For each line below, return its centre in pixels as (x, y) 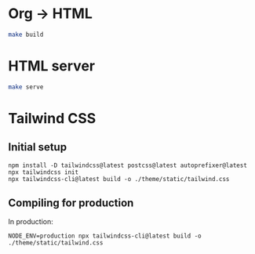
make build (26, 34)
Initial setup (38, 147)
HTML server (52, 66)
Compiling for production (71, 203)
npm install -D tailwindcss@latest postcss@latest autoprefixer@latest (127, 165)
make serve (26, 87)
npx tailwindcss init (44, 172)
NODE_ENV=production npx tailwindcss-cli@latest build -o (105, 236)
